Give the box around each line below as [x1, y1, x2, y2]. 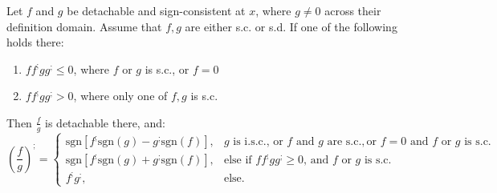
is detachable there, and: [45, 114, 165, 131]
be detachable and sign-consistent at [67, 2, 246, 18]
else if [223, 155, 252, 167]
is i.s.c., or [233, 136, 283, 148]
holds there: [6, 34, 64, 50]
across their [324, 2, 381, 18]
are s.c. [327, 136, 362, 148]
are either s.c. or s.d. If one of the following [185, 18, 397, 34]
